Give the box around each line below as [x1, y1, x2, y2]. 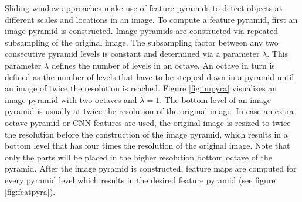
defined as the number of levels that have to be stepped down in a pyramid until [5, 70, 294, 83]
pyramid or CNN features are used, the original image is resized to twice [30, 116, 291, 128]
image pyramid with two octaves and [5, 93, 137, 105]
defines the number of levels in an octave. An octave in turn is [51, 59, 275, 71]
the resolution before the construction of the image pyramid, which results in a [5, 128, 288, 140]
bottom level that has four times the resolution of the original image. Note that [5, 139, 290, 152]
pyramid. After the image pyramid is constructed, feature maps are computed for [5, 162, 297, 174]
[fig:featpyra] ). [5, 185, 56, 197]
